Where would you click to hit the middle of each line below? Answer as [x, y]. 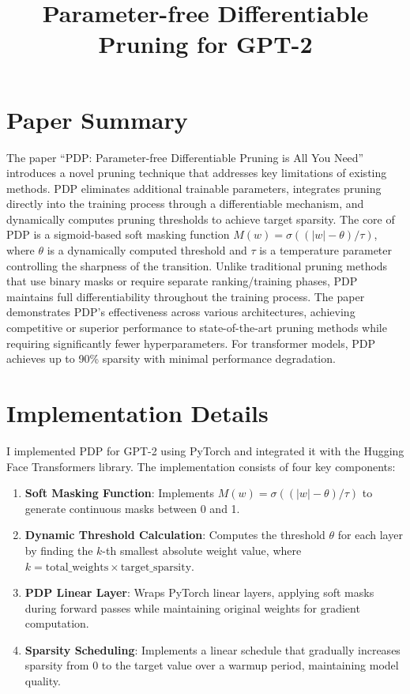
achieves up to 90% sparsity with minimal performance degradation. [171, 358]
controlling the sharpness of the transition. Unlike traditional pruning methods [197, 265]
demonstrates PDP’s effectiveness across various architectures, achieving [181, 312]
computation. [57, 623]
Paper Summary [97, 119]
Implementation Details [137, 413]
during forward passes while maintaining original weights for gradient [192, 607]
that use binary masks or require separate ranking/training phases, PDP [182, 281]
